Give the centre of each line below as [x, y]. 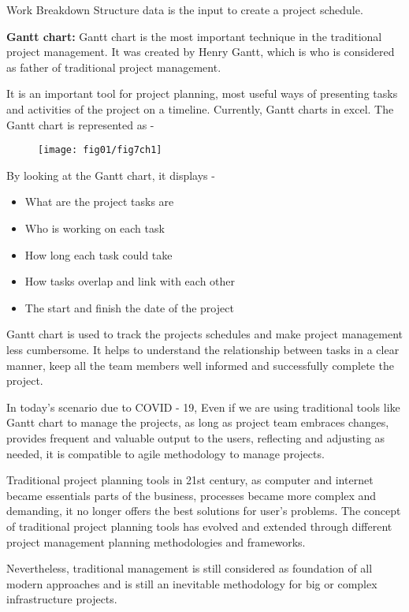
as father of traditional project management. [114, 67]
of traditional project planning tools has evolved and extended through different [199, 526]
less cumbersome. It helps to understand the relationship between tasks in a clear [203, 349]
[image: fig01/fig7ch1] [100, 150]
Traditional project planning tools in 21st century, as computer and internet [190, 480]
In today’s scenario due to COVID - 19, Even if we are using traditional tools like [203, 407]
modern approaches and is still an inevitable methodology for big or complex [192, 583]
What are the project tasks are [99, 202]
